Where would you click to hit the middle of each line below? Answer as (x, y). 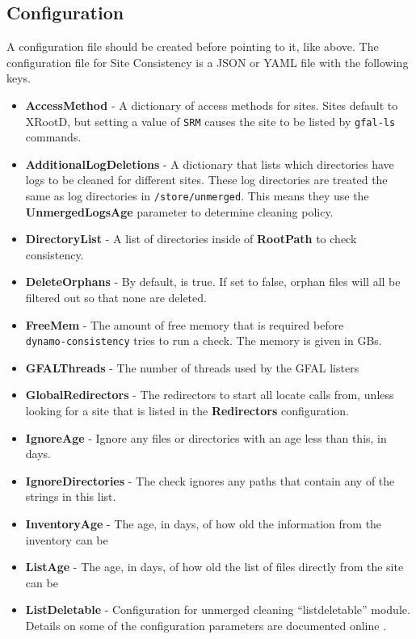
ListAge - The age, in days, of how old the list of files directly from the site (214, 567)
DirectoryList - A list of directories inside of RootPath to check (191, 239)
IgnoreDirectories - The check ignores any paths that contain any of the (210, 480)
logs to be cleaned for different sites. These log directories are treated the (206, 180)
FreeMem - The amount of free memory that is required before (185, 324)
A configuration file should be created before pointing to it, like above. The (193, 46)
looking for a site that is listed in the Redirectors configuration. (187, 411)
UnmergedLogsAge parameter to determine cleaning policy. (179, 211)
